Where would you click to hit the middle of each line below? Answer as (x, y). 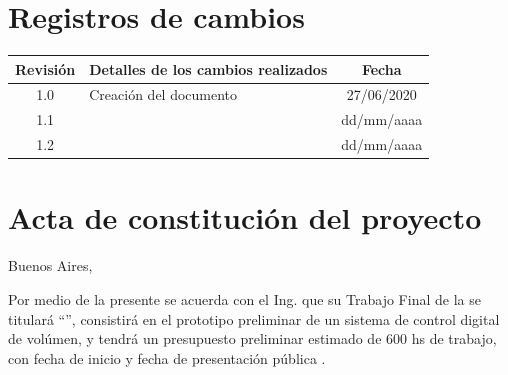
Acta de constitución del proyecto (245, 217)
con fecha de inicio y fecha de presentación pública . (167, 357)
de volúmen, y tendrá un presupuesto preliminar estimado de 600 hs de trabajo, (252, 338)
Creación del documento (163, 94)
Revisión (45, 68)
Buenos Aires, (50, 265)
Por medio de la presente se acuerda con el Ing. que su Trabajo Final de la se (244, 298)
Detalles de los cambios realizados (208, 68)
